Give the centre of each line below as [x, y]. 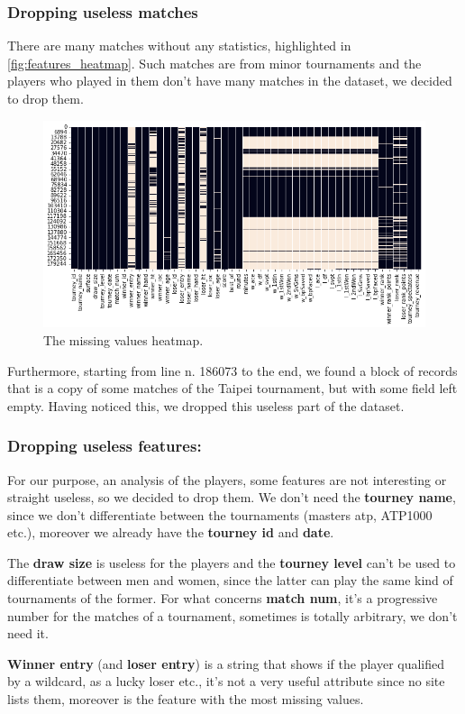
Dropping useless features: [105, 446]
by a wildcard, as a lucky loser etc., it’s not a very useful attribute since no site [226, 681]
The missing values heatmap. [123, 339]
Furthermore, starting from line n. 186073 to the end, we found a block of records [232, 370]
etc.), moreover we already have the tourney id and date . [171, 532]
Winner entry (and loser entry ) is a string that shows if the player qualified [226, 663]
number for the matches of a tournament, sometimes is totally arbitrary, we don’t [232, 615]
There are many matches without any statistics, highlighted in [179, 46]
